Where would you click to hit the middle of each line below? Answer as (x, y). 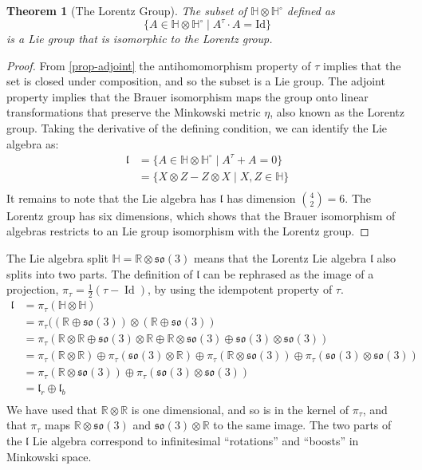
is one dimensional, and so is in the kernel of (240, 409)
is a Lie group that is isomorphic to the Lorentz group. (140, 39)
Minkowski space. (49, 456)
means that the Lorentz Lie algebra (280, 258)
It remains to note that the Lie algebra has (111, 197)
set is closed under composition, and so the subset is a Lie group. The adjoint (196, 81)
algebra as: (33, 143)
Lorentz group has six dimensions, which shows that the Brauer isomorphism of (201, 215)
